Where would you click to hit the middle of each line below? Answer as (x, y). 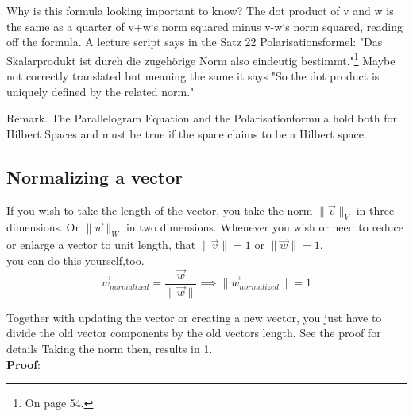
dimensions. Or (43, 227)
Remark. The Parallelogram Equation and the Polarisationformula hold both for (202, 118)
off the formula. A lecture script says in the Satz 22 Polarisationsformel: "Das (195, 42)
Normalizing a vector (95, 176)
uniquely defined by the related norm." (100, 91)
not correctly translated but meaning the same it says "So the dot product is (193, 76)
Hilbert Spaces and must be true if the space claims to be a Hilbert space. (187, 133)
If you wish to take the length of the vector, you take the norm (160, 210)
